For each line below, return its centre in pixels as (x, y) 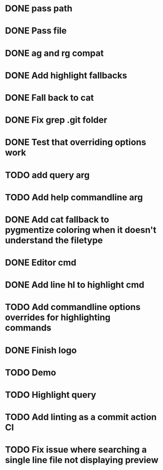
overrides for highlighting (58, 318)
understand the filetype (54, 240)
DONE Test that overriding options (76, 142)
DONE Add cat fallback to (57, 219)
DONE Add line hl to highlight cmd (75, 285)
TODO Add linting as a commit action (81, 417)
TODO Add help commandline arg (74, 197)
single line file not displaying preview (82, 460)
